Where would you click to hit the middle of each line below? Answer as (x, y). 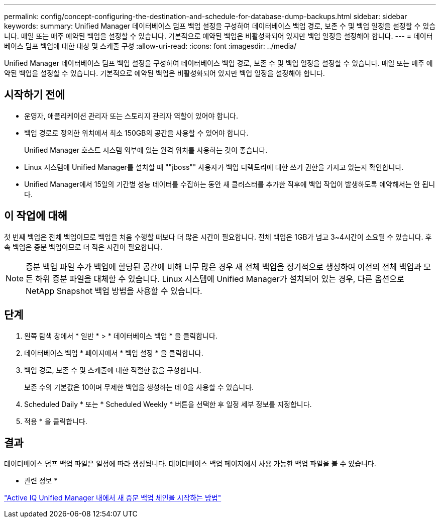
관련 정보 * (41, 481)
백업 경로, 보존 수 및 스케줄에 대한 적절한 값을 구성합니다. (113, 370)
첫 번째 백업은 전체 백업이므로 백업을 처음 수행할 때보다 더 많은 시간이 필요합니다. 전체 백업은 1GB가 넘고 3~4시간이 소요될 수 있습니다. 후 (218, 237)
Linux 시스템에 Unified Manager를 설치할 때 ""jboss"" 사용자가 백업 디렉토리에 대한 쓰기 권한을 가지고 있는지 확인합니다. (214, 167)
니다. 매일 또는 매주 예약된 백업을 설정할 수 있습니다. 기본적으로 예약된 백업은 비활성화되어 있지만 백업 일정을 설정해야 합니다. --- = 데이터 (218, 36)
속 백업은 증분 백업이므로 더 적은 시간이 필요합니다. (83, 247)
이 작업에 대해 (36, 216)
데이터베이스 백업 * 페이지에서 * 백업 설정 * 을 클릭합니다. (114, 353)
